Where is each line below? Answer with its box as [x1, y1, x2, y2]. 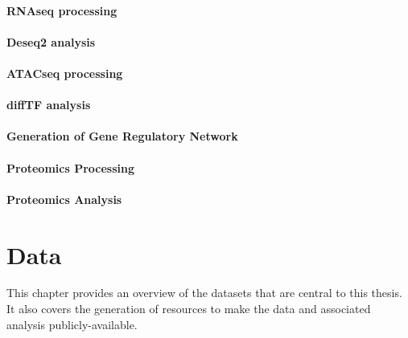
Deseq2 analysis [6, 33, 96, 50]
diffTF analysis [6, 96, 91, 113]
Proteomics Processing [6, 159, 134, 176]
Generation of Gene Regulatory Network [6, 128, 238, 145]
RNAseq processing [6, 2, 117, 18]
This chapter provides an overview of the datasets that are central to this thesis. [6, 284, 402, 301]
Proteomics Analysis [6, 190, 122, 207]
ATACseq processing [6, 64, 123, 81]
